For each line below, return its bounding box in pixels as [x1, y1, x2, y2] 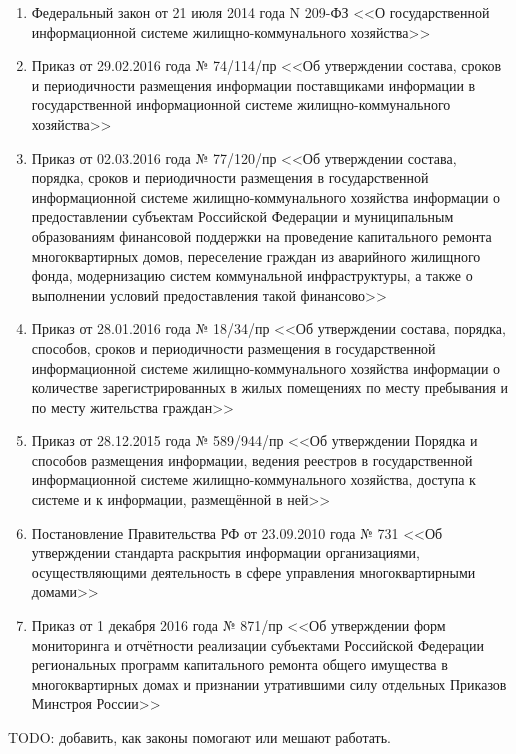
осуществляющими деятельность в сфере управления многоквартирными [31, 561, 476, 582]
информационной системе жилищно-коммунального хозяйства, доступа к [31, 469, 476, 490]
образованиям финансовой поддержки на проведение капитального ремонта [31, 225, 492, 246]
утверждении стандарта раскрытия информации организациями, [31, 542, 420, 563]
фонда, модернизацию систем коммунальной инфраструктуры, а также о [31, 265, 473, 286]
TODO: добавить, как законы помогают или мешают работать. [8, 727, 391, 747]
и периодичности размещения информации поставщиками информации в [31, 74, 476, 95]
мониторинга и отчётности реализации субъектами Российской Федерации [31, 634, 485, 655]
